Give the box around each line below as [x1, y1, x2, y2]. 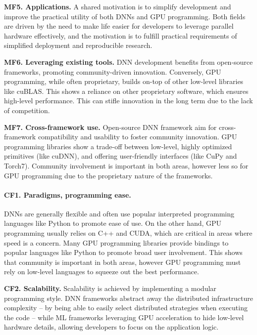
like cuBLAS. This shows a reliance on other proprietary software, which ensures [4, 85, 249, 96]
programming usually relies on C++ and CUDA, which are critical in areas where [4, 228, 253, 238]
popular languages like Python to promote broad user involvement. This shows [4, 247, 243, 257]
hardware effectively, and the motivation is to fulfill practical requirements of [4, 30, 237, 41]
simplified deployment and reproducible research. [4, 40, 153, 50]
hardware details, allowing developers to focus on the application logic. [4, 322, 219, 332]
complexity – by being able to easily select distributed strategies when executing [4, 302, 248, 313]
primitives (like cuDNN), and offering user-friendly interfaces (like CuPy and [4, 151, 237, 161]
